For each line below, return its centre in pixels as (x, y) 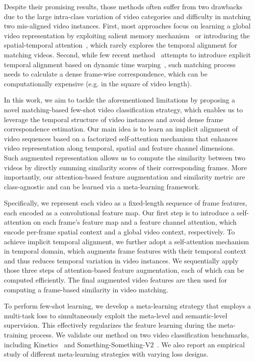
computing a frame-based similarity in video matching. (86, 289)
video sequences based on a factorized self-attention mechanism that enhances (121, 138)
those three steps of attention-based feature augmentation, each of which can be (124, 270)
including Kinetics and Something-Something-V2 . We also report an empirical (125, 344)
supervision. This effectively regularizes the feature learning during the (110, 325)
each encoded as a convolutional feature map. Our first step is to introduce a (119, 212)
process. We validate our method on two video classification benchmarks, (139, 335)
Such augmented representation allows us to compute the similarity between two (125, 157)
